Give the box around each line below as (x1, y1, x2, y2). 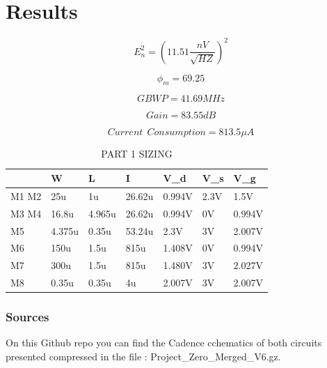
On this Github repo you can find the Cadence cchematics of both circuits (6, 335, 322, 350)
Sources (6, 308, 49, 325)
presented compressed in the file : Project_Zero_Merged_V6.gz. (6, 348, 281, 363)
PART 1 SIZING (101, 146, 173, 161)
